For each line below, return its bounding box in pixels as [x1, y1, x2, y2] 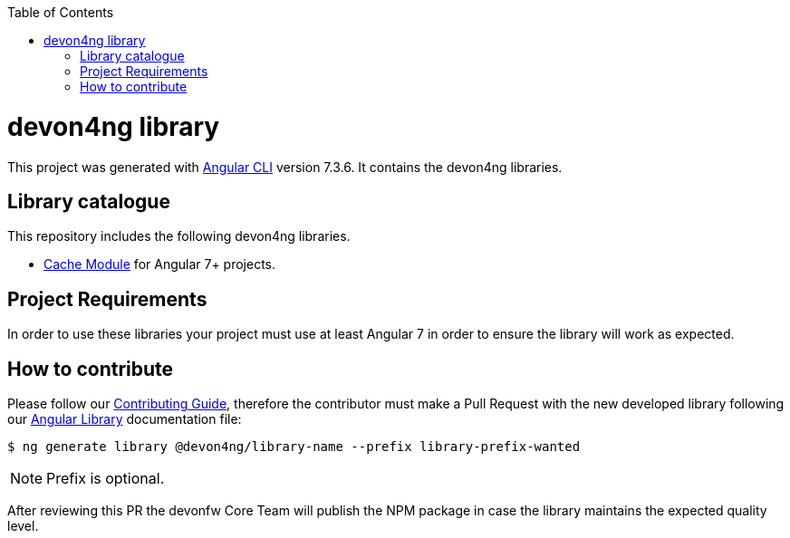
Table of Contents [7, 5, 114, 20]
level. [7, 518, 39, 534]
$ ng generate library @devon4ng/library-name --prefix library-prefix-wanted [7, 439, 581, 455]
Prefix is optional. [46, 469, 165, 488]
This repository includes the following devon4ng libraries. [7, 228, 351, 245]
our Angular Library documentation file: [7, 411, 242, 428]
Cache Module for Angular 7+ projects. [43, 256, 276, 273]
